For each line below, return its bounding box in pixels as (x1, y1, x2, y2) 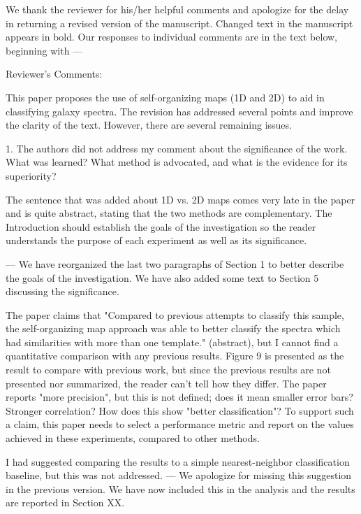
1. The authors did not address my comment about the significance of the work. (6, 141, 348, 155)
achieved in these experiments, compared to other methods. (6, 431, 260, 445)
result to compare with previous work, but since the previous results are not (6, 362, 331, 377)
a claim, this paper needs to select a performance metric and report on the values (6, 417, 354, 431)
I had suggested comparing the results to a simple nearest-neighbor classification (6, 454, 350, 469)
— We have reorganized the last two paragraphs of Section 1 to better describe (6, 256, 344, 271)
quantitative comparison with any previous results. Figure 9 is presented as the (6, 348, 344, 363)
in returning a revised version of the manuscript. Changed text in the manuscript (6, 15, 353, 30)
